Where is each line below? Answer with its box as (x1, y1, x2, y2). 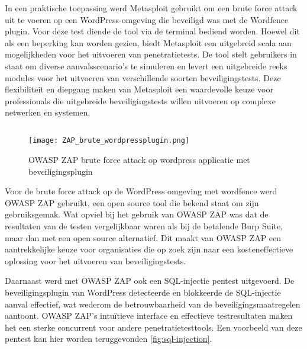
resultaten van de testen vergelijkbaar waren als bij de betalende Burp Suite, (5, 219, 283, 232)
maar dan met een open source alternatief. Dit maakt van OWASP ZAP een (5, 231, 282, 244)
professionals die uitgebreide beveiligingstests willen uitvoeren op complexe (5, 94, 276, 107)
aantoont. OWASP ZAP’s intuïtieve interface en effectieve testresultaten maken (5, 309, 293, 322)
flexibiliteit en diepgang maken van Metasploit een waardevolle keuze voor (5, 83, 273, 95)
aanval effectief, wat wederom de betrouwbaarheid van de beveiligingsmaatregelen (5, 297, 300, 310)
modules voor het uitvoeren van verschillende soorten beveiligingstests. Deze (5, 71, 281, 84)
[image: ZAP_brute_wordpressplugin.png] (28, 136, 190, 145)
